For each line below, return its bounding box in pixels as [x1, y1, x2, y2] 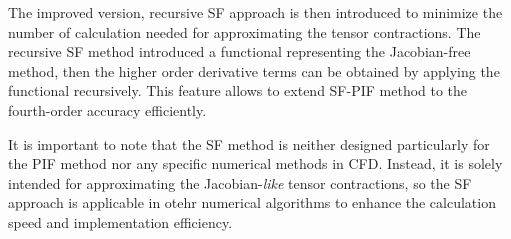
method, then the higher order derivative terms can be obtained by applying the [8, 60, 500, 81]
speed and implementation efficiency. [8, 211, 233, 232]
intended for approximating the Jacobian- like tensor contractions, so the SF [8, 172, 472, 193]
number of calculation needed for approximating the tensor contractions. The [8, 21, 481, 42]
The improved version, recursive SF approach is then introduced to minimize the [8, 2, 503, 22]
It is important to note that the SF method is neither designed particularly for [8, 133, 490, 154]
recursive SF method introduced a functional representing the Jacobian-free [8, 41, 471, 62]
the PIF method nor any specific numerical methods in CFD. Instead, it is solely [8, 153, 503, 174]
